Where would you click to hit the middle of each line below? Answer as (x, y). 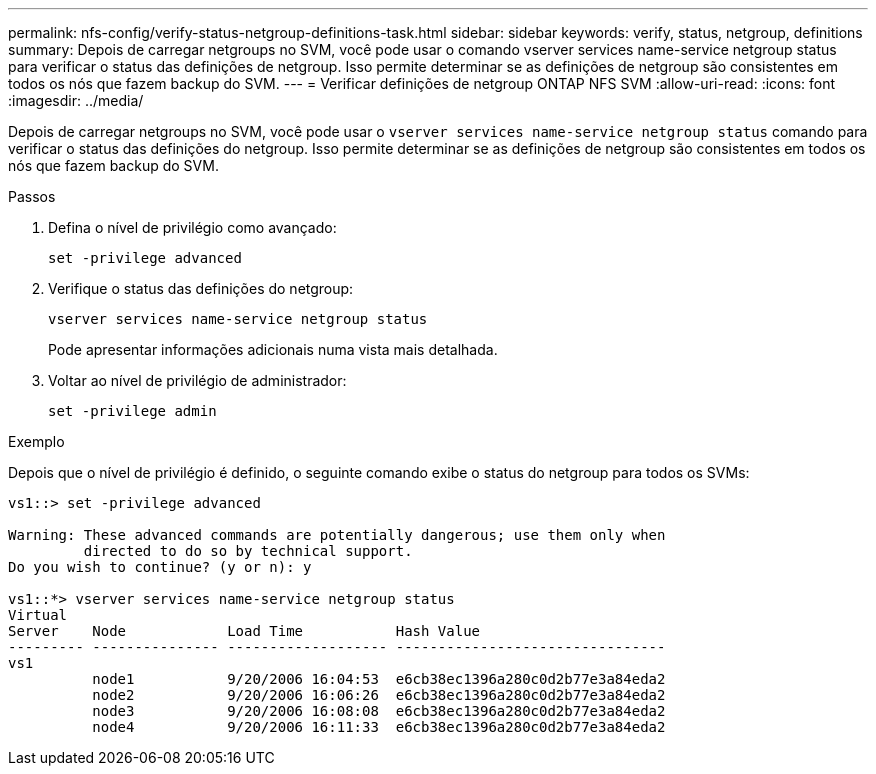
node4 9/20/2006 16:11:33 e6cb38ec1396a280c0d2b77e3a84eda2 (379, 727)
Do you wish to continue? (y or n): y (160, 567)
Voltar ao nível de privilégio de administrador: (197, 380)
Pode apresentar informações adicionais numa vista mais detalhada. (273, 349)
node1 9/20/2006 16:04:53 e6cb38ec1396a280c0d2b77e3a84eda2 (379, 679)
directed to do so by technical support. (248, 551)
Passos (32, 196)
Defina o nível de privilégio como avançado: (192, 227)
